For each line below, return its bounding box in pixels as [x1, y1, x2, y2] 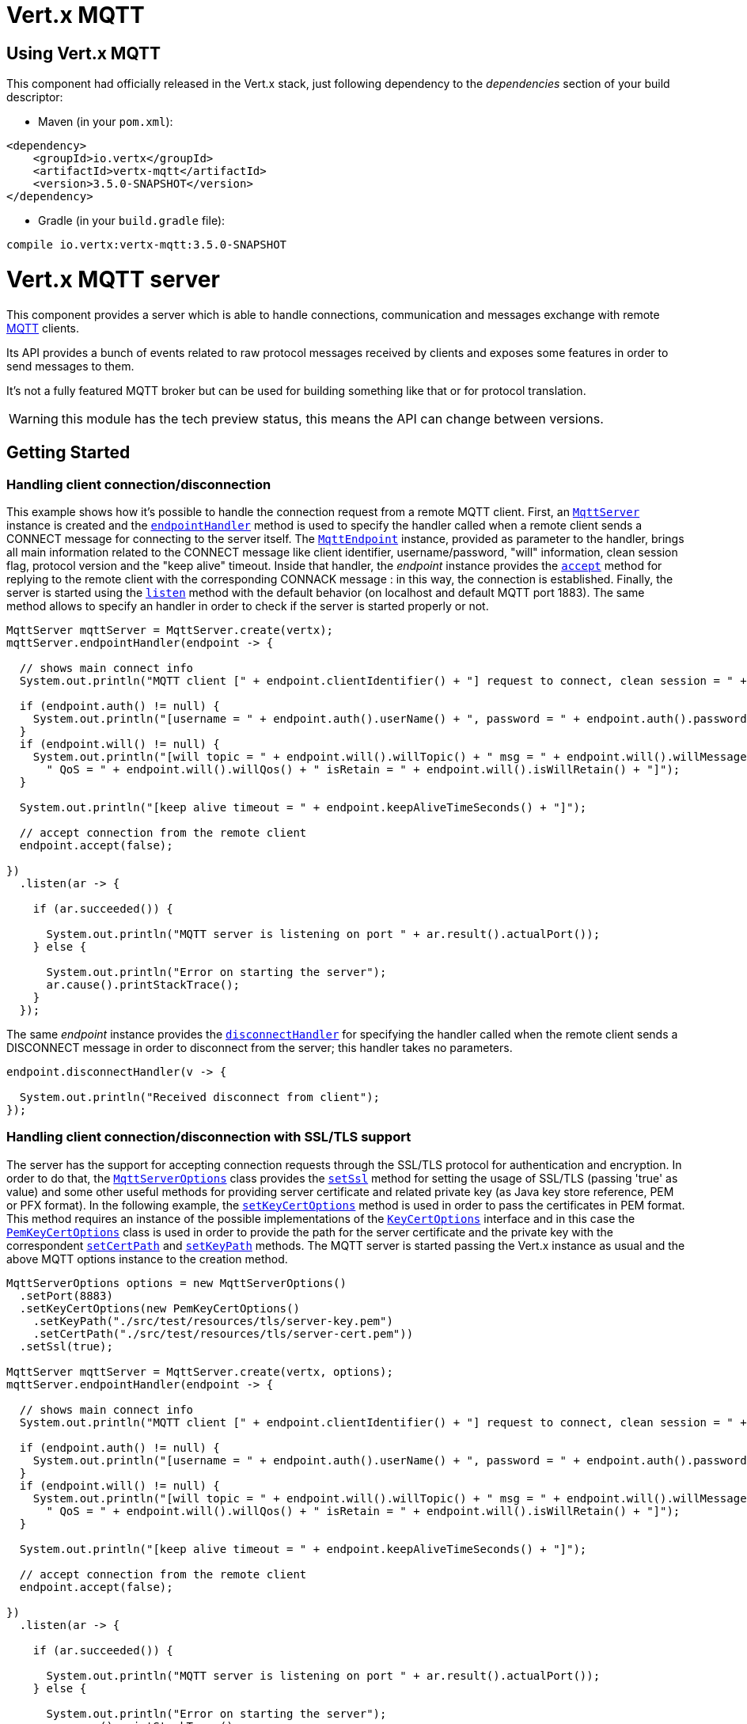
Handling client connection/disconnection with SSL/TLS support [6, 1129, 411, 1145]
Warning [9, 410, 59, 427]
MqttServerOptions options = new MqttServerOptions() [6, 1276, 347, 1289]
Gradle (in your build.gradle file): [38, 214, 226, 228]
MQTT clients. [6, 321, 80, 335]
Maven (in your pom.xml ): [38, 115, 173, 129]
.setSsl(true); [19, 1339, 113, 1353]
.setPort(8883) [19, 1289, 113, 1302]
